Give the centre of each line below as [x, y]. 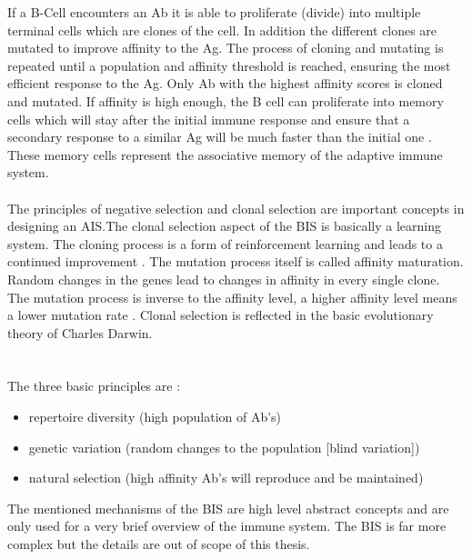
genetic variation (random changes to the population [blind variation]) [224, 447]
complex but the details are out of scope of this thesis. [159, 544]
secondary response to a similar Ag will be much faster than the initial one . [220, 137]
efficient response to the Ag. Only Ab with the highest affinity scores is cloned [225, 83]
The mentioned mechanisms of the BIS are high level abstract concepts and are [228, 508]
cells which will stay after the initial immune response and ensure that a [209, 119]
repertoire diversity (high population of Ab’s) [155, 417]
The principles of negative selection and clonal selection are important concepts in [236, 208]
